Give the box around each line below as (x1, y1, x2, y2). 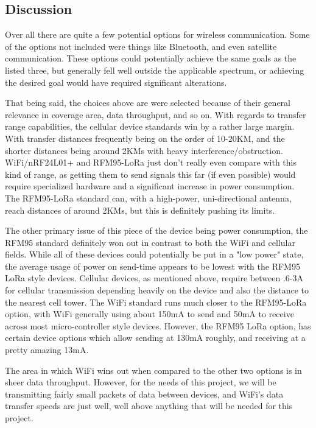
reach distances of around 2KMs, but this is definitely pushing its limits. (5, 203, 275, 216)
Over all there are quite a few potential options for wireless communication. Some (5, 28, 310, 41)
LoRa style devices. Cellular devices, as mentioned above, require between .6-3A (5, 272, 303, 284)
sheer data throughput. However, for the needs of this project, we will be (5, 376, 276, 388)
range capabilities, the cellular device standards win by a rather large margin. (5, 120, 295, 133)
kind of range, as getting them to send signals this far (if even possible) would (5, 167, 296, 180)
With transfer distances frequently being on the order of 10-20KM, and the (5, 132, 285, 144)
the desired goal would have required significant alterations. (5, 75, 227, 88)
